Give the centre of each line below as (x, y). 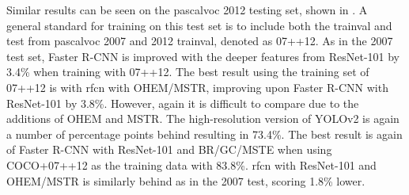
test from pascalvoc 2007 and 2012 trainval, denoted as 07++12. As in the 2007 (200, 41)
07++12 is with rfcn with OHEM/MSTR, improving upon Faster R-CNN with (197, 87)
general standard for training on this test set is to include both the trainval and (199, 25)
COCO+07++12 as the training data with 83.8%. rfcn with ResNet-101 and (191, 164)
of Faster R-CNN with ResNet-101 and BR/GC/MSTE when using (169, 149)
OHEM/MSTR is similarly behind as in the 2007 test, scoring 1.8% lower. (186, 180)
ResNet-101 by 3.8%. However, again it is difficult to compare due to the (183, 103)
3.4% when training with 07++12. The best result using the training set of (188, 72)
